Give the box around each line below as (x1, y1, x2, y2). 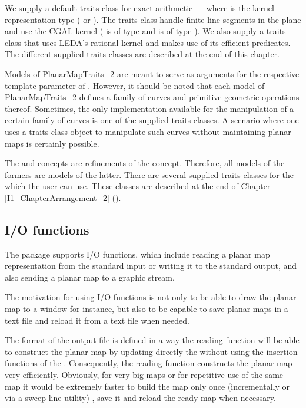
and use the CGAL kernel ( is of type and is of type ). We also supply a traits (5, 25, 286, 37)
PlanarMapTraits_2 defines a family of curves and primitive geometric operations (5, 91, 300, 103)
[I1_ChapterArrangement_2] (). (5, 191, 121, 203)
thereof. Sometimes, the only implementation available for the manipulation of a (5, 102, 294, 114)
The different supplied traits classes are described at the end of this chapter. (5, 48, 280, 60)
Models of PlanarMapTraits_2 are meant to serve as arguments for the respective (5, 67, 300, 80)
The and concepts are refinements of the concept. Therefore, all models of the (5, 157, 285, 169)
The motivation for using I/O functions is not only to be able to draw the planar (5, 291, 297, 303)
